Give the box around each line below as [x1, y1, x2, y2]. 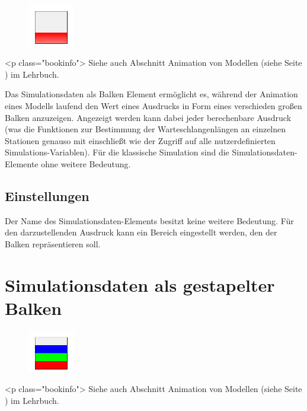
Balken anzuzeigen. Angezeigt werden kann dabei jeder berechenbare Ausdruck [5, 111, 292, 123]
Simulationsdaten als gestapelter [5, 272, 275, 297]
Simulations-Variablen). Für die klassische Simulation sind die [5, 146, 229, 158]
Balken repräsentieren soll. [5, 237, 101, 250]
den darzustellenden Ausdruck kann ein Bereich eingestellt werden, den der [5, 226, 277, 238]
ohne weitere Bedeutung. [41, 157, 131, 170]
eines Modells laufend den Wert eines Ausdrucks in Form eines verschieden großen [5, 100, 302, 111]
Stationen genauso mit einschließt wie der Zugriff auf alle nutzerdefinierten [5, 134, 276, 146]
